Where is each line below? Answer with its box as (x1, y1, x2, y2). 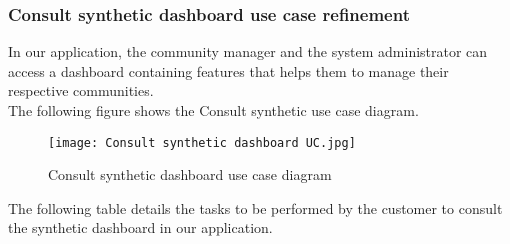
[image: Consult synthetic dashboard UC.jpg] (48, 135, 356, 150)
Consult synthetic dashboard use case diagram (48, 164, 332, 185)
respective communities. (8, 80, 154, 101)
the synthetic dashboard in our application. (8, 217, 273, 238)
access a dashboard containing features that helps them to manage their (8, 60, 449, 81)
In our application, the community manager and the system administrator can (8, 41, 488, 62)
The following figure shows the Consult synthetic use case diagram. (8, 100, 419, 120)
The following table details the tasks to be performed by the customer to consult (8, 197, 503, 218)
